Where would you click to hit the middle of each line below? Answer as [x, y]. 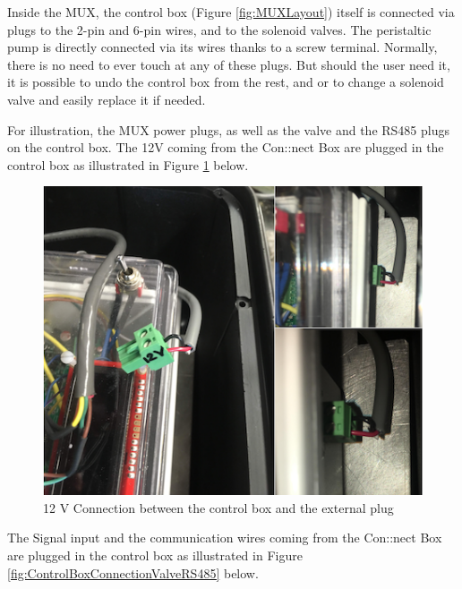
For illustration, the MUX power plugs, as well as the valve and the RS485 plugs [229, 129]
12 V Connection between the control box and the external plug [218, 507]
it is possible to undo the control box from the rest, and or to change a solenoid [226, 82]
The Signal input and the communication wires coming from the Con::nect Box [225, 538]
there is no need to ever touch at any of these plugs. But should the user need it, [229, 64]
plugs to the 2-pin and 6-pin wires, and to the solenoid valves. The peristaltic [219, 29]
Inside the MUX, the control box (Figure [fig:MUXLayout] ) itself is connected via [231, 12]
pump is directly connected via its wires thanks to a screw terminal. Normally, [222, 47]
